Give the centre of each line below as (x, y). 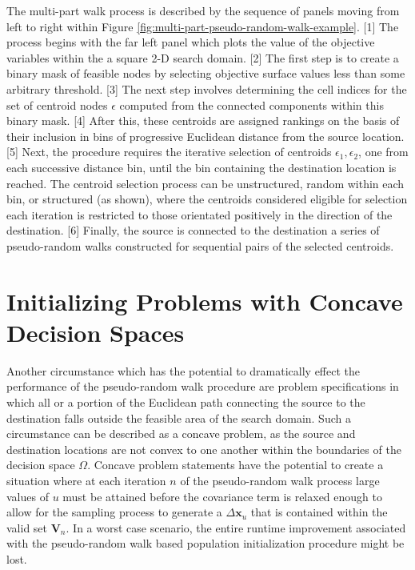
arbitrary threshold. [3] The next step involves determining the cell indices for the (207, 88)
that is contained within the (319, 512)
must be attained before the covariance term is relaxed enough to (222, 496)
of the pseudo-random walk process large (280, 480)
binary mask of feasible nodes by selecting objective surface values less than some (206, 73)
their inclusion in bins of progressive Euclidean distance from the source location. (206, 136)
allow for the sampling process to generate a (114, 512)
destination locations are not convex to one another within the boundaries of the (204, 449)
